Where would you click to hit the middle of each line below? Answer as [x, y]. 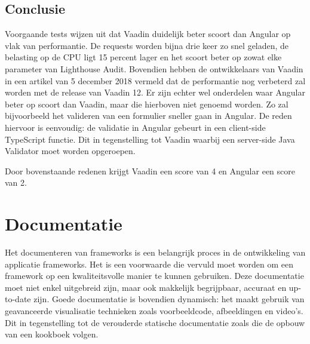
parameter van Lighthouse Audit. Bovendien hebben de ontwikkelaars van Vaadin [154, 68]
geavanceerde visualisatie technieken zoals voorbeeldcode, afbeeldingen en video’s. [154, 311]
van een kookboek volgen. [52, 334]
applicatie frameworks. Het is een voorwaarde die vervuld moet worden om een [149, 264]
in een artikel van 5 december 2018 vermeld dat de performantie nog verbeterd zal [155, 80]
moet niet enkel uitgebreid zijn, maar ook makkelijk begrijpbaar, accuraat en [146, 287]
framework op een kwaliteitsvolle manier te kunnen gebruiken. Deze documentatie [154, 276]
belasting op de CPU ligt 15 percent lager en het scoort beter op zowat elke [143, 57]
